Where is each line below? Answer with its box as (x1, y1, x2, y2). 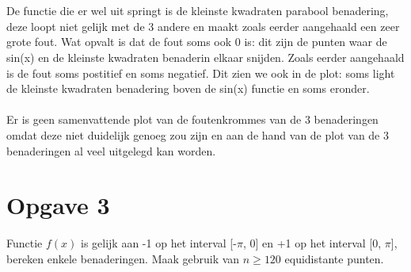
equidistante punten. (284, 250, 384, 266)
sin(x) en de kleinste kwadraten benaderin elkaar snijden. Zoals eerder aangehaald (6, 48, 405, 65)
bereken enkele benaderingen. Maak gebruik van (6, 250, 240, 266)
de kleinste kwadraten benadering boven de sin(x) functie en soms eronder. (6, 80, 370, 97)
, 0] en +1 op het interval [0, (242, 235, 382, 251)
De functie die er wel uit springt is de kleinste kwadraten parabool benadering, (6, 2, 389, 19)
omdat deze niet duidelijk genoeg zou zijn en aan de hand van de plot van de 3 (6, 126, 389, 143)
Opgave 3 (6, 189, 110, 221)
